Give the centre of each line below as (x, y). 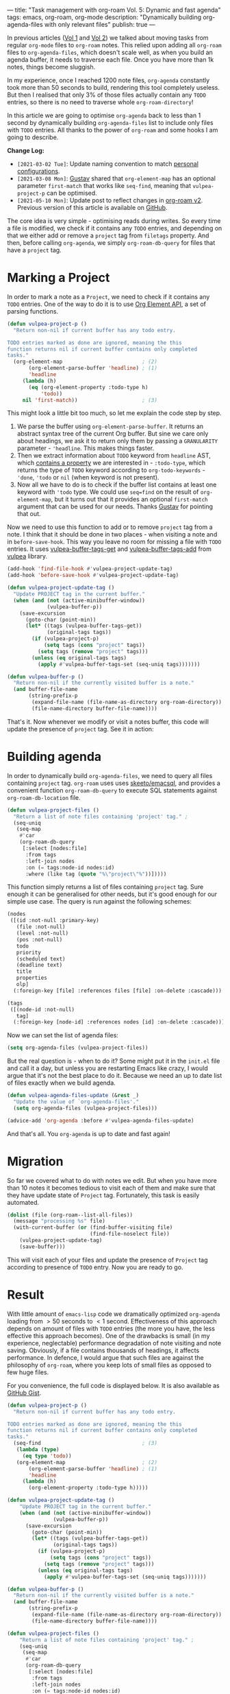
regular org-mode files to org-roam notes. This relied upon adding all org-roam (115, 45)
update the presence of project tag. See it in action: (80, 729)
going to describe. (33, 137)
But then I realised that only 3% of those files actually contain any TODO (107, 95)
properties (32, 978)
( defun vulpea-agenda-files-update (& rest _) (73, 1096)
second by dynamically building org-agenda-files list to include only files (110, 122)
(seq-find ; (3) (85, 1444)
